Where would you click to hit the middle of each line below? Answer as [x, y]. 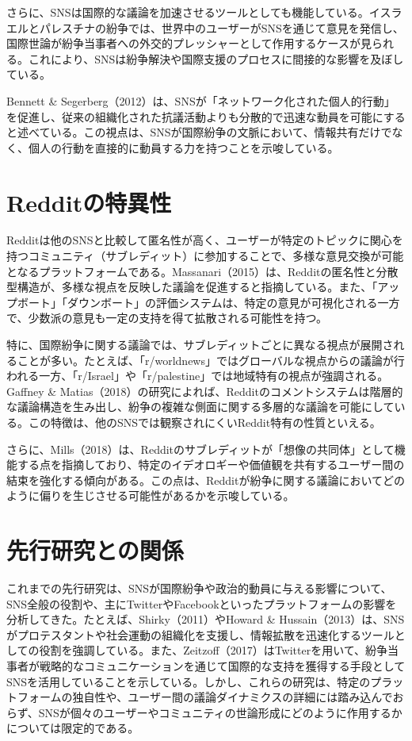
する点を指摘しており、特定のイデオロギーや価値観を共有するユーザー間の [211, 465]
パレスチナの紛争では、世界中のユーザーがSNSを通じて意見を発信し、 [221, 27]
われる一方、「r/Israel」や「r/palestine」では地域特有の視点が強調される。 [198, 376]
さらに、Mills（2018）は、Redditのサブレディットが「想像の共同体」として [200, 449]
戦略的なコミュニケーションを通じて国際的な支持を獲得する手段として [222, 666]
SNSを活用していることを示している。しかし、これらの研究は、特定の [189, 681]
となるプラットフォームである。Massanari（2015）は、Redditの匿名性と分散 [202, 271]
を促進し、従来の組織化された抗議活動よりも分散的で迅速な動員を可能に [195, 116]
